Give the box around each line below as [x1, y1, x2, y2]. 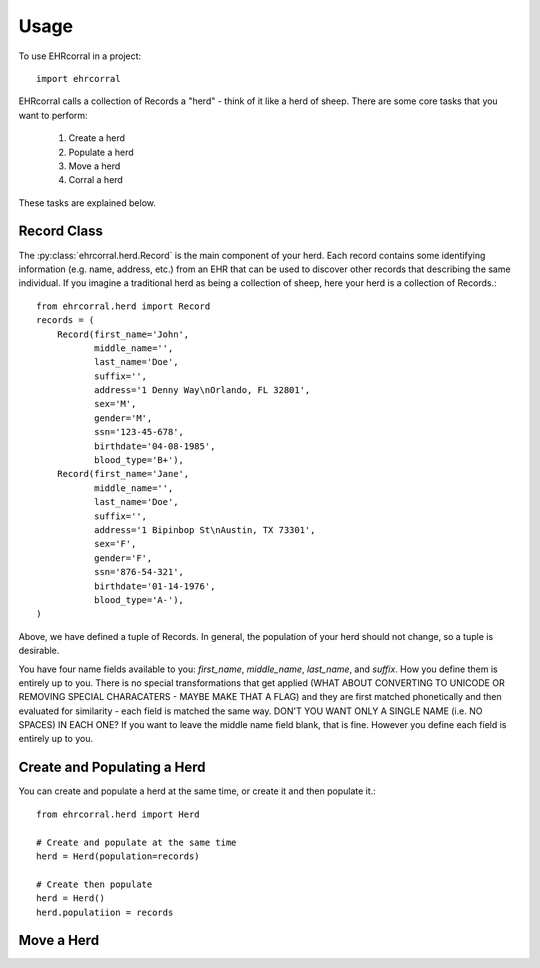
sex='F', [93, 538, 137, 550]
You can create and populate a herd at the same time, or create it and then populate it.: [18, 785, 377, 797]
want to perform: [18, 109, 89, 121]
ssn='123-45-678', [93, 426, 185, 438]
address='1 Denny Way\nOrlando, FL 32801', [93, 385, 311, 396]
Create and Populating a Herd [18, 759, 206, 776]
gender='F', [93, 552, 153, 564]
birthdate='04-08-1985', [93, 440, 216, 452]
